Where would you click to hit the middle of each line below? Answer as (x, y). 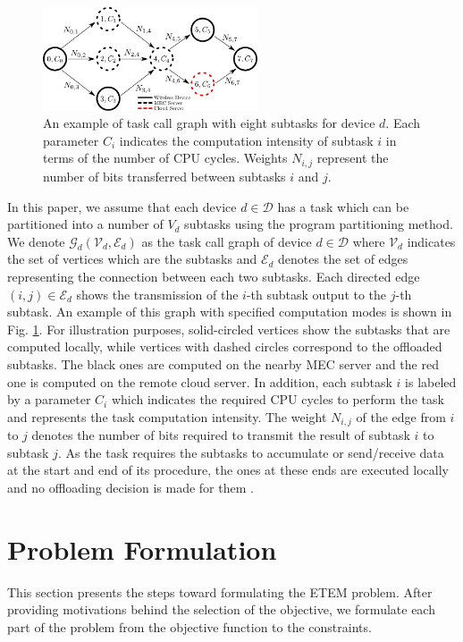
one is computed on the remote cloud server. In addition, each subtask (200, 381)
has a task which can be (343, 206)
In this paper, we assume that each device (122, 206)
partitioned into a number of (85, 224)
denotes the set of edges (343, 259)
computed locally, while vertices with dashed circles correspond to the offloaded (225, 346)
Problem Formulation (142, 549)
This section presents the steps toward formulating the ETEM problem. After (220, 591)
